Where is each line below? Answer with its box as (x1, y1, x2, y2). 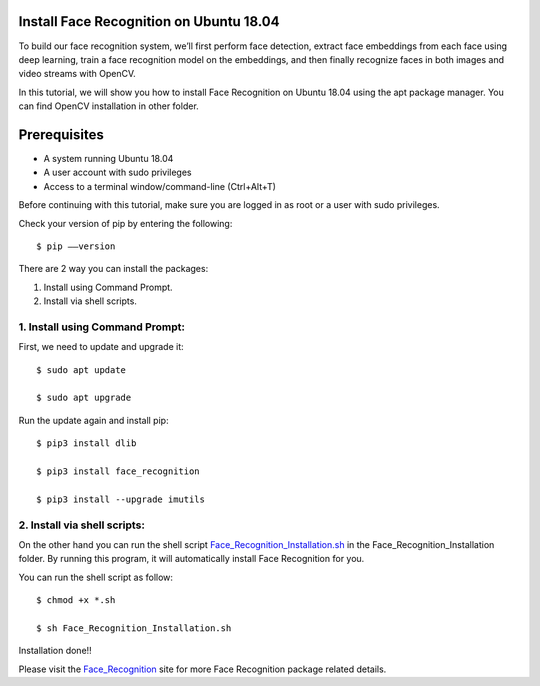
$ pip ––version (36, 240, 116, 252)
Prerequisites (18, 126, 104, 143)
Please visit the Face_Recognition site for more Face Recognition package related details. (18, 663, 387, 675)
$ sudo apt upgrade (36, 392, 132, 404)
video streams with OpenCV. (18, 68, 137, 80)
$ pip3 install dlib (36, 438, 137, 449)
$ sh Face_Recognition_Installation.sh (36, 622, 232, 634)
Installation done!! (18, 645, 92, 657)
